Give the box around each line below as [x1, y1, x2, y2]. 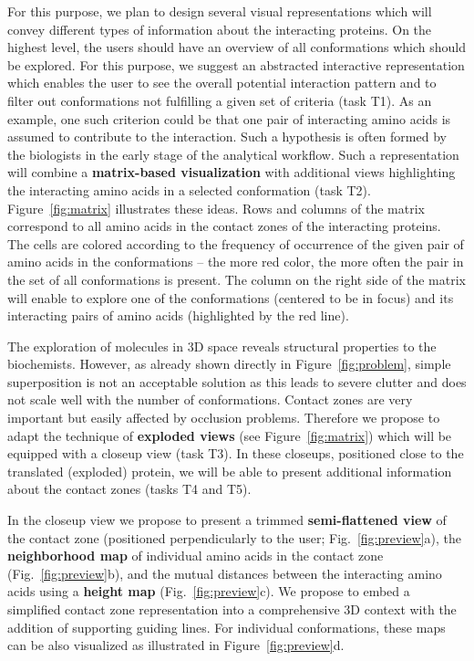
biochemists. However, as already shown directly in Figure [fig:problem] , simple [7, 354, 451, 373]
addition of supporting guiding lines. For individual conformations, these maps [7, 617, 446, 636]
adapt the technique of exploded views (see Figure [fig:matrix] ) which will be [7, 425, 452, 445]
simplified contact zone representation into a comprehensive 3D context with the [7, 600, 457, 618]
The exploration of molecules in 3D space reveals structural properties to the [7, 336, 437, 355]
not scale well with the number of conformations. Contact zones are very [7, 390, 413, 409]
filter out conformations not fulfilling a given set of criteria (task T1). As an [7, 90, 432, 110]
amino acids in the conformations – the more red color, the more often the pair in [7, 252, 464, 271]
